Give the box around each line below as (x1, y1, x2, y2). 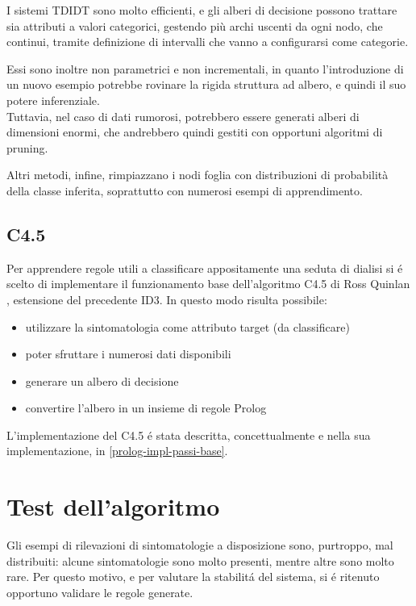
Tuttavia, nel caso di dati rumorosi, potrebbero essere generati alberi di (6, 107, 360, 124)
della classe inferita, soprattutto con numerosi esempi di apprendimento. (6, 182, 363, 199)
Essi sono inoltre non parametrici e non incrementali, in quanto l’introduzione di (6, 60, 404, 77)
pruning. (6, 139, 48, 156)
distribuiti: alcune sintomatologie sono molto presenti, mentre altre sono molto (6, 552, 394, 569)
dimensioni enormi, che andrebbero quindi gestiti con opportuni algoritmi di (6, 123, 383, 140)
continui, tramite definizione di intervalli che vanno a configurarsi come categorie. (6, 33, 409, 50)
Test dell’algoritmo (6, 490, 220, 523)
